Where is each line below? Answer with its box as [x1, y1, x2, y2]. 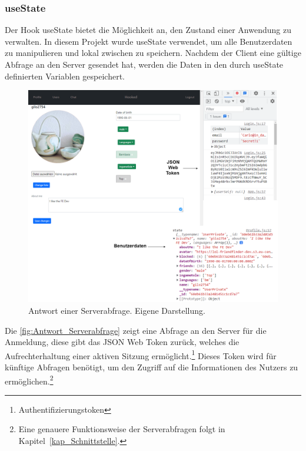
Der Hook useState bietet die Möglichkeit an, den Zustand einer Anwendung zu [5, 24, 291, 36]
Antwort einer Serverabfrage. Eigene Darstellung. [28, 304, 205, 317]
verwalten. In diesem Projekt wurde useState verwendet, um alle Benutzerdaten [5, 35, 292, 47]
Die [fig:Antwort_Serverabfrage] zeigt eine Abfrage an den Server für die [5, 324, 267, 336]
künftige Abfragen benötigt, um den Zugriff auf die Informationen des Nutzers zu [5, 361, 298, 373]
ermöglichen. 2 [5, 373, 54, 387]
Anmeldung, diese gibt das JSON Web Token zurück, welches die [5, 336, 240, 348]
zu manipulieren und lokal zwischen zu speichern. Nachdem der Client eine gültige [5, 47, 301, 59]
